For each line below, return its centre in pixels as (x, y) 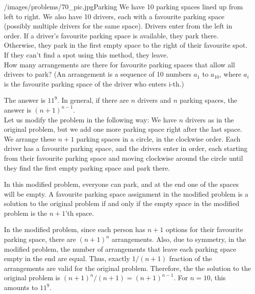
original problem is (32, 278)
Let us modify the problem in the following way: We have (90, 119)
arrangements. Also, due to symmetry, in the (179, 239)
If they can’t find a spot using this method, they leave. (86, 54)
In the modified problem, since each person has (75, 229)
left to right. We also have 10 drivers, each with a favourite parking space (114, 16)
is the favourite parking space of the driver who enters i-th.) (94, 83)
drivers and (154, 100)
